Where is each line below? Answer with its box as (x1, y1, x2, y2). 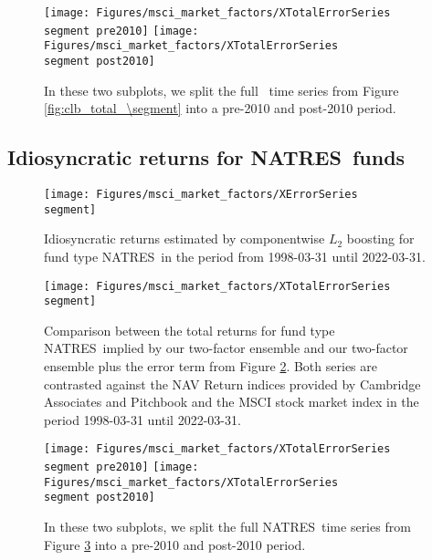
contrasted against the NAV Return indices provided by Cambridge (44, 374, 421, 393)
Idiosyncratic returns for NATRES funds (7, 143, 406, 171)
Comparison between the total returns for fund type (44, 320, 335, 339)
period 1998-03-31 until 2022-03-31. (44, 410, 241, 429)
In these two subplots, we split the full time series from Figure (44, 80, 399, 99)
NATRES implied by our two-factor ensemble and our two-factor (44, 338, 408, 358)
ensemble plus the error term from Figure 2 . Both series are (44, 357, 377, 376)
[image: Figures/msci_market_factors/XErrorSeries (44, 188, 358, 202)
